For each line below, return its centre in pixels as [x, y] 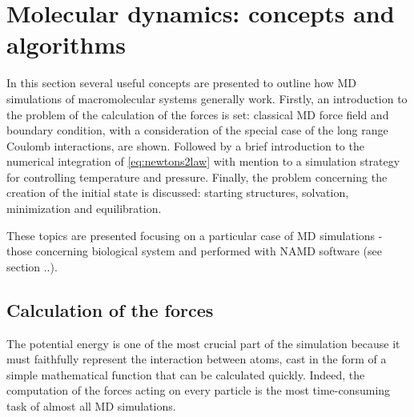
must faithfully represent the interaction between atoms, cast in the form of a [197, 359]
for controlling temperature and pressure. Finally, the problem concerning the [197, 176]
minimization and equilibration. [84, 208]
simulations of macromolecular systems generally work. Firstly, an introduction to [207, 98]
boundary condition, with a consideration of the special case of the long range [197, 130]
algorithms [66, 44]
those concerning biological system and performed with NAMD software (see [194, 251]
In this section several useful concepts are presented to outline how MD [182, 83]
